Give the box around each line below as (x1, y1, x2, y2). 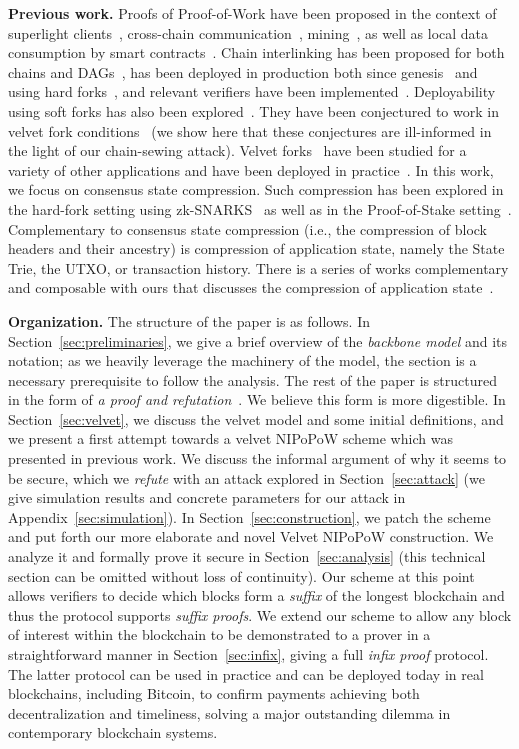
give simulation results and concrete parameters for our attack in (8, 487, 406, 508)
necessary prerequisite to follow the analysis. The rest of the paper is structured (8, 369, 497, 390)
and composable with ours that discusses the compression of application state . (8, 277, 494, 298)
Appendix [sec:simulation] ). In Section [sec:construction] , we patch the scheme (8, 506, 491, 527)
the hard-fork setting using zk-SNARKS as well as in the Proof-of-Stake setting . (8, 198, 512, 219)
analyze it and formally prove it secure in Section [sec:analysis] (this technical (8, 546, 486, 567)
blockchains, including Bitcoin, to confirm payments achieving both (8, 683, 420, 704)
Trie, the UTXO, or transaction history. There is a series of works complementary (8, 257, 509, 278)
